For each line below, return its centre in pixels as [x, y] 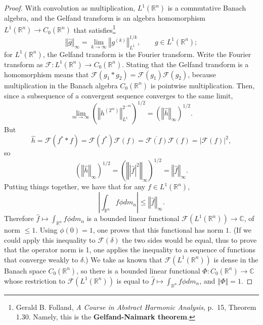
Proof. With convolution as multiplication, [70, 8]
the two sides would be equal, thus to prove [189, 239]
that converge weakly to [41, 259]
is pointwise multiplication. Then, [203, 85]
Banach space [25, 270]
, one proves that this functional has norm [158, 230]
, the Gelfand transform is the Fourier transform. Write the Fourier [147, 54]
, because [202, 74]
